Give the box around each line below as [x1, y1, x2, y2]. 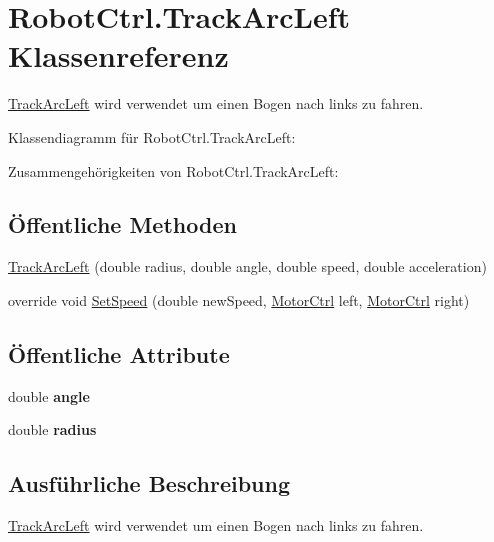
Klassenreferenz [8, 35, 229, 76]
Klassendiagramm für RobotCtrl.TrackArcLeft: [8, 126, 296, 147]
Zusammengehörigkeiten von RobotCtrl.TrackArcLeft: [8, 160, 339, 181]
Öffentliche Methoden [8, 209, 237, 240]
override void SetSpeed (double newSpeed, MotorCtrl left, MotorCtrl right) [8, 289, 470, 310]
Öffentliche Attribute [8, 338, 230, 369]
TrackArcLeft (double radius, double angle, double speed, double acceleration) [8, 256, 487, 277]
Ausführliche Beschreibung [8, 468, 290, 499]
